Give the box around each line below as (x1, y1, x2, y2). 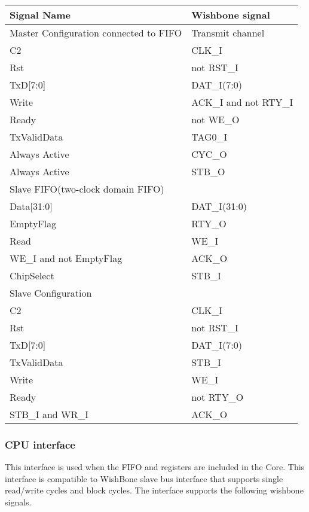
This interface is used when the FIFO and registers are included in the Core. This (5, 461, 305, 473)
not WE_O (191, 112, 240, 126)
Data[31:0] (10, 199, 53, 213)
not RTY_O (191, 390, 244, 404)
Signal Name (10, 8, 71, 22)
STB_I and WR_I (10, 407, 89, 421)
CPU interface (5, 437, 75, 452)
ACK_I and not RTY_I (191, 95, 293, 109)
